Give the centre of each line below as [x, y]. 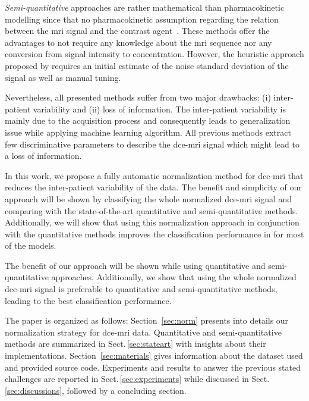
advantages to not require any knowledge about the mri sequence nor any [138, 42]
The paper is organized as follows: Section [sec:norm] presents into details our [147, 320]
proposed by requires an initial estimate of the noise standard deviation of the [147, 65]
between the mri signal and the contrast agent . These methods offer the [137, 31]
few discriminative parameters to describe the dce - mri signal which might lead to [152, 144]
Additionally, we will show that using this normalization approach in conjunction [152, 222]
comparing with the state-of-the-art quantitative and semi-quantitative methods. [152, 210]
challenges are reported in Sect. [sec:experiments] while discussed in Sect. [137, 379]
